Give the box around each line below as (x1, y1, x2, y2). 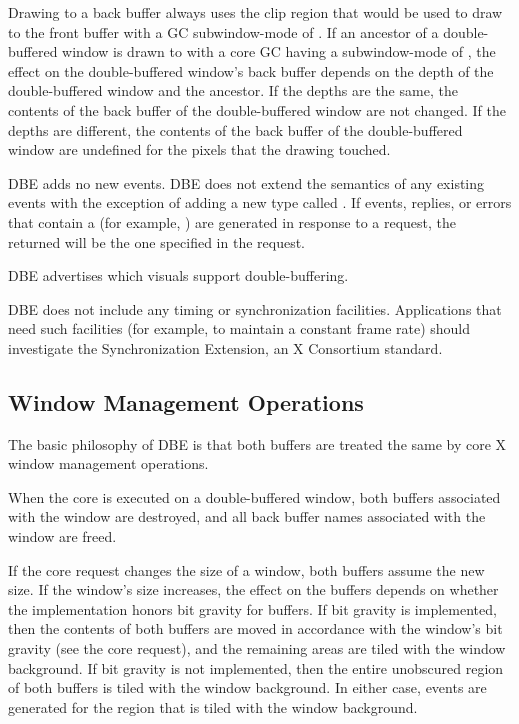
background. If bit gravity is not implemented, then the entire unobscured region (8, 657, 504, 678)
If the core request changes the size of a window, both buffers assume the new (8, 559, 485, 580)
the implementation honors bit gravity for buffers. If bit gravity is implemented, (8, 598, 497, 619)
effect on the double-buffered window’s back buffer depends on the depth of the (8, 60, 494, 81)
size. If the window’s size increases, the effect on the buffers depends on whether (8, 579, 499, 600)
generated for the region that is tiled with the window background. (8, 696, 418, 717)
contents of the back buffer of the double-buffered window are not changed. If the (8, 99, 506, 120)
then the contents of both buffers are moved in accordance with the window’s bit (8, 618, 503, 639)
